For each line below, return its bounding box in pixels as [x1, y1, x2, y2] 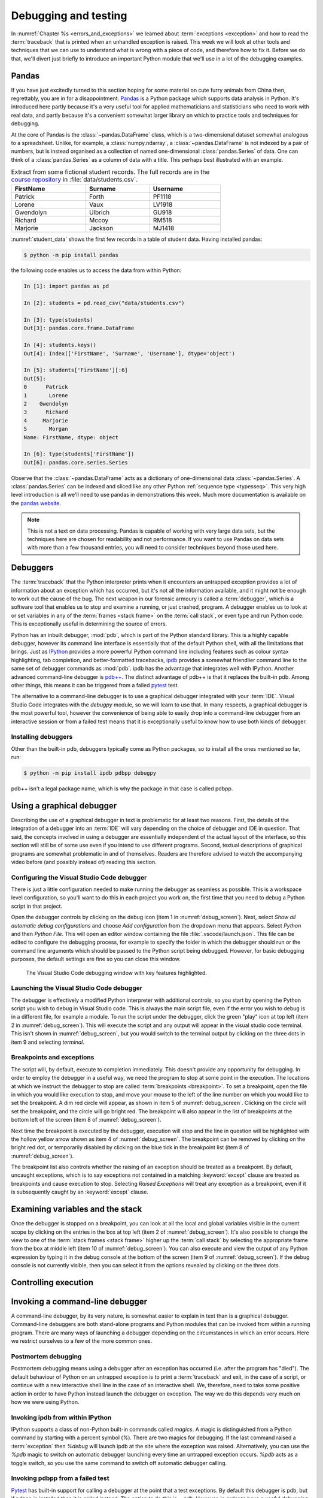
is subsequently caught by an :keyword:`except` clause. [11, 1188, 149, 1195]
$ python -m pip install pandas [23, 252, 119, 258]
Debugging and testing [11, 9, 127, 22]
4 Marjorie [23, 417, 68, 424]
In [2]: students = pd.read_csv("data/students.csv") [23, 300, 185, 307]
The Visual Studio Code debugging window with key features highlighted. [26, 969, 208, 976]
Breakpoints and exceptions [11, 1053, 95, 1062]
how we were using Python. [11, 1398, 80, 1405]
